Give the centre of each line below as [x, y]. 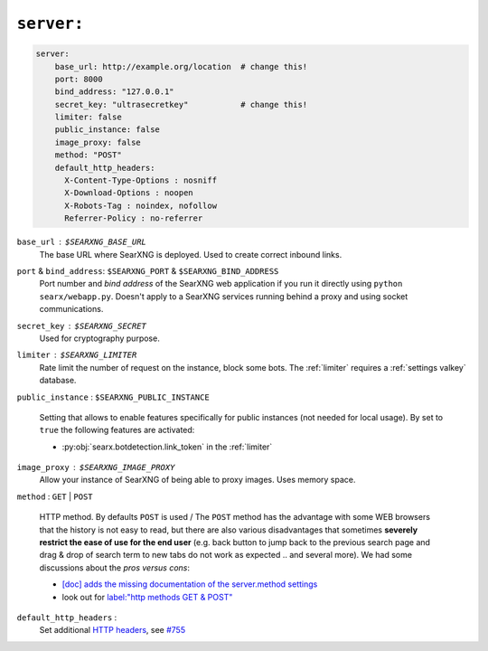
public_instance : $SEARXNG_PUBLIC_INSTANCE [113, 397]
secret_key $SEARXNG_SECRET [81, 326]
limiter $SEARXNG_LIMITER [77, 355]
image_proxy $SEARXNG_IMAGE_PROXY [96, 467]
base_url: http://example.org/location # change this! [181, 66]
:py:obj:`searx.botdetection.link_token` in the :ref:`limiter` [167, 447]
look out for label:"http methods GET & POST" [147, 597]
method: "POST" [88, 155]
